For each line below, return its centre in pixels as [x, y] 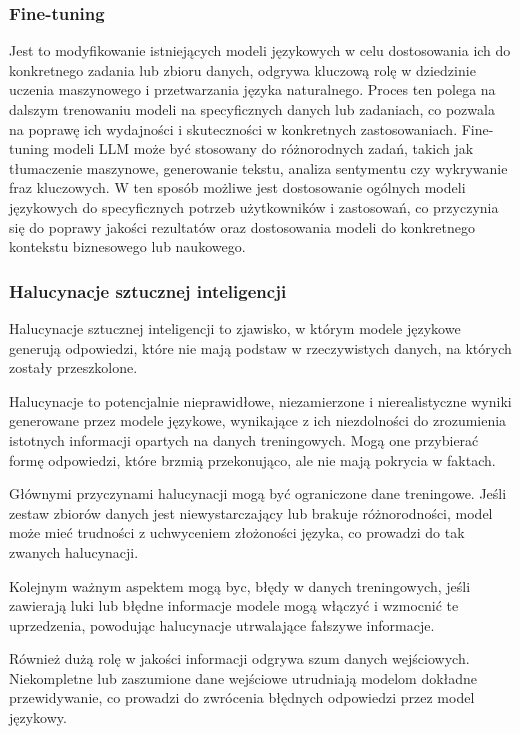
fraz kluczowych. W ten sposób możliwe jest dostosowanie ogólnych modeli [237, 187]
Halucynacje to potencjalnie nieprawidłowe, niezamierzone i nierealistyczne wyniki [260, 400]
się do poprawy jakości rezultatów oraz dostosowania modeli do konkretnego [242, 226]
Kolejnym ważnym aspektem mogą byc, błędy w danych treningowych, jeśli [240, 585]
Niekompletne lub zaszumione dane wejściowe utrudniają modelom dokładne [243, 677]
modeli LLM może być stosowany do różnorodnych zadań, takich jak [263, 148]
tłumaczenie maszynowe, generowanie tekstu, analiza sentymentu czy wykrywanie [258, 167]
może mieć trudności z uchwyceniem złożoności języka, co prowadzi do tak [237, 532]
